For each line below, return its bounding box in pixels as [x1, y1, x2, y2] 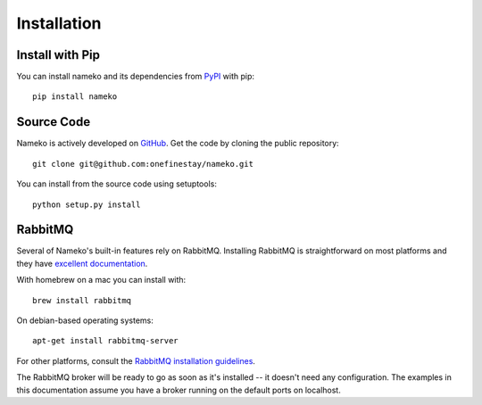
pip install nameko [32, 92, 118, 102]
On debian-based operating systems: [16, 315, 154, 326]
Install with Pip [16, 47, 100, 62]
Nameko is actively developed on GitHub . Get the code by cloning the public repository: [16, 138, 339, 149]
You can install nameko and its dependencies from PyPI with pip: [16, 71, 254, 82]
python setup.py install [32, 199, 141, 210]
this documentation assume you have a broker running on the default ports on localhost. [16, 384, 341, 395]
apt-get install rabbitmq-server [32, 335, 179, 346]
